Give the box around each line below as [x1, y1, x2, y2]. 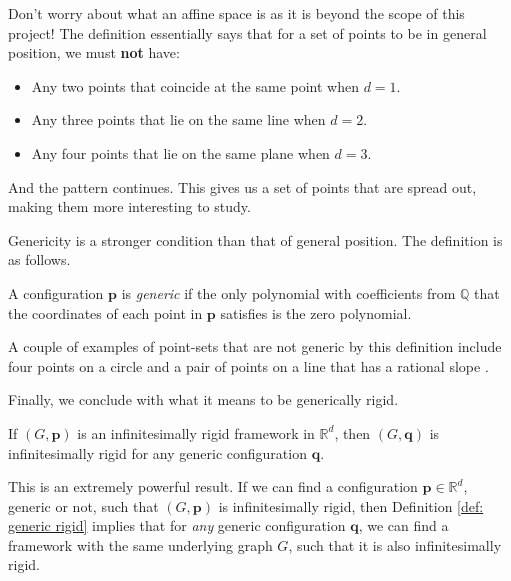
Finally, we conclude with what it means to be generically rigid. [8, 389, 399, 410]
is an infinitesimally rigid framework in [77, 422, 315, 443]
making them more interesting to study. [8, 196, 251, 217]
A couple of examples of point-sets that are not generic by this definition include [8, 336, 502, 357]
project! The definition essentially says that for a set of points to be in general [8, 22, 487, 43]
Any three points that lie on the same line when [31, 109, 326, 130]
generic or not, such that [8, 495, 159, 516]
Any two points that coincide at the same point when [31, 75, 359, 96]
